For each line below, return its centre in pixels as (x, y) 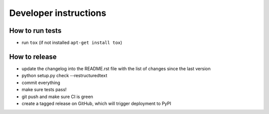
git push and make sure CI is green (57, 97)
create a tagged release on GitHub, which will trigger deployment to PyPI (96, 103)
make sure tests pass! (44, 90)
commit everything (41, 83)
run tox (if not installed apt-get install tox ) (72, 43)
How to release (33, 57)
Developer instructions (58, 13)
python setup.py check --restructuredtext (65, 76)
